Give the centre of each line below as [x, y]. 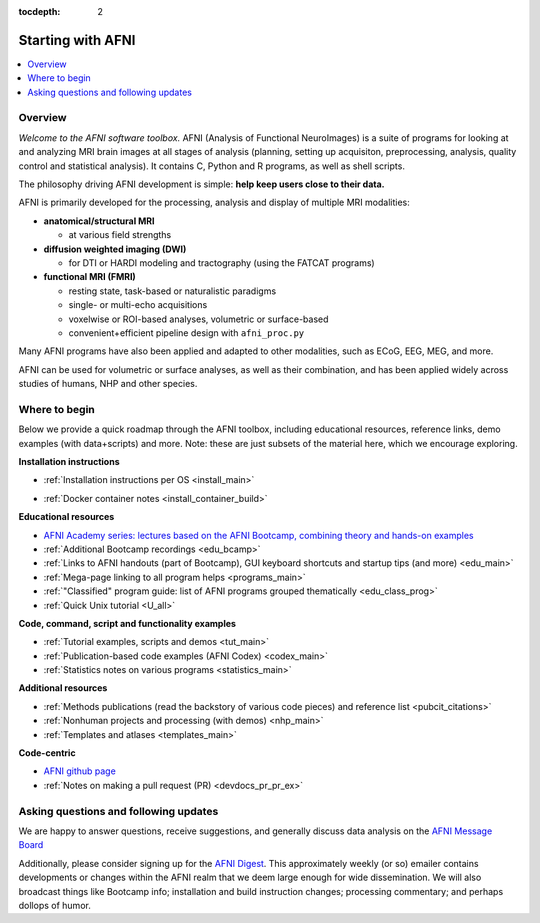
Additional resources [63, 688]
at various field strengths [120, 235]
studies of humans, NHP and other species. [108, 384]
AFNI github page [80, 771]
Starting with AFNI [77, 40]
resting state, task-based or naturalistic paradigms [172, 291]
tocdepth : [39, 11]
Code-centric [47, 753]
